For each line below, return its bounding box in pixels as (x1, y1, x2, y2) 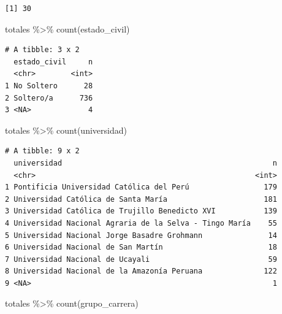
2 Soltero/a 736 (5, 93, 93, 102)
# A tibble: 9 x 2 (5, 147, 80, 156)
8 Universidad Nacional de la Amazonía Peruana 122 (5, 267, 277, 276)
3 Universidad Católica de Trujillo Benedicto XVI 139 (5, 207, 277, 216)
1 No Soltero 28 (5, 81, 93, 90)
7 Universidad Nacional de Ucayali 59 (5, 255, 277, 264)
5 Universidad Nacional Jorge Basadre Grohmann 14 (5, 231, 277, 240)
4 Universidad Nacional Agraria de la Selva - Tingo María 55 (5, 218, 277, 228)
